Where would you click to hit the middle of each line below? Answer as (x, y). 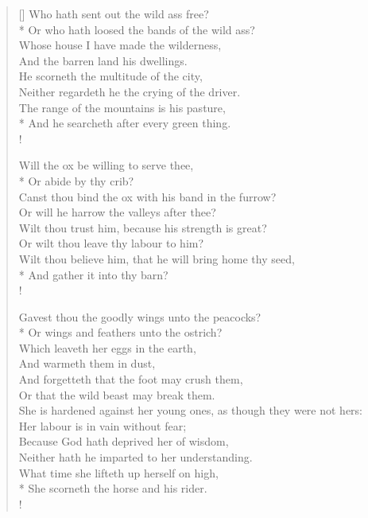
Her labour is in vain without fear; (103, 425)
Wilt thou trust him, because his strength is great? (143, 227)
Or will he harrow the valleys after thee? (117, 212)
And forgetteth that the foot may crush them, (131, 379)
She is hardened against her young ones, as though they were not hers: (191, 410)
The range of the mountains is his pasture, (122, 107)
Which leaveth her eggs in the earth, (107, 347)
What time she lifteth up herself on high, (118, 472)
